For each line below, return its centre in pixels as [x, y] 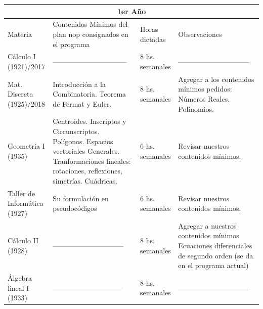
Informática [26, 203]
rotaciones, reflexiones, [87, 171]
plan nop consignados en [91, 34]
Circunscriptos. [76, 131]
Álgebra [20, 278]
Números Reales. [204, 99]
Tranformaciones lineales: [92, 161]
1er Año [131, 11]
